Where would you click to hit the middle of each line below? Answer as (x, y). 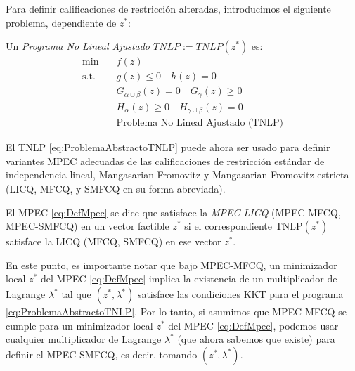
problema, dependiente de (61, 22)
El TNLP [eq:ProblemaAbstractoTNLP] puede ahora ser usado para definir (168, 147)
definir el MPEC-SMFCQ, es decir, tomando (102, 354)
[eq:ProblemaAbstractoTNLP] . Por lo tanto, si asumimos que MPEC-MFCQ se (176, 311)
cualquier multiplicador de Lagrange (84, 339)
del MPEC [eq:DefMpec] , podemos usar (253, 325)
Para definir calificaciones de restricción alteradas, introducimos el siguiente (168, 8)
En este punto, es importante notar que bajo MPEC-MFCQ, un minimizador (172, 265)
